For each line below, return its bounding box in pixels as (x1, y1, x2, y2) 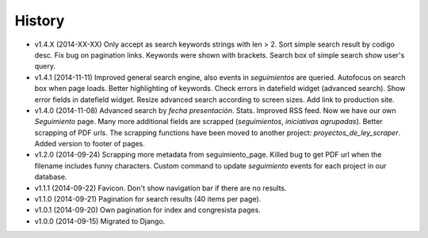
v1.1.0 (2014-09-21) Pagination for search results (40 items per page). (34, 195, 262, 204)
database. (34, 172, 67, 182)
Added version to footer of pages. (34, 139, 146, 149)
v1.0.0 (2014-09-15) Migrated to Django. (34, 216, 166, 225)
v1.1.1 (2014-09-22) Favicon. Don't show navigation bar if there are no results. (34, 183, 287, 193)
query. (34, 62, 55, 71)
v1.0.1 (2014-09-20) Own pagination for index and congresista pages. (34, 206, 261, 215)
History (14, 12, 65, 29)
